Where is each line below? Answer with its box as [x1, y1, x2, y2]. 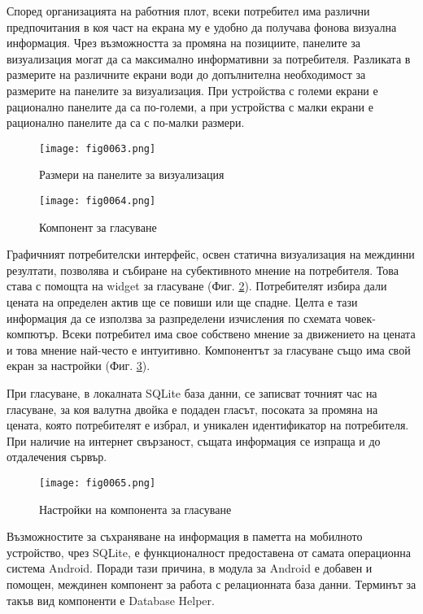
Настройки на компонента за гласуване [39, 500, 232, 517]
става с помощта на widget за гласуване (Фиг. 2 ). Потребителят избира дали [7, 277, 387, 294]
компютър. [7, 325, 59, 342]
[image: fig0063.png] [39, 142, 156, 155]
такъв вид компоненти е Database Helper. [7, 591, 215, 608]
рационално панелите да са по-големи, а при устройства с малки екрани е [7, 98, 373, 115]
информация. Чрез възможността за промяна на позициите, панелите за [7, 34, 361, 51]
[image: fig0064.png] [39, 195, 156, 207]
